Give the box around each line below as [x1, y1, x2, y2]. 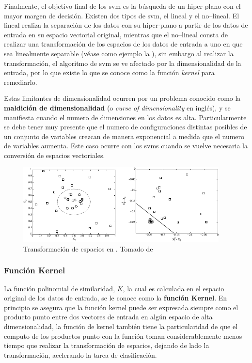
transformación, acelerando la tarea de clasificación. [4, 349, 157, 360]
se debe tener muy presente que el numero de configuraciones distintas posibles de [4, 122, 247, 132]
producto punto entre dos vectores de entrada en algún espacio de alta [4, 312, 213, 322]
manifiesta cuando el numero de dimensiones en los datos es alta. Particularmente [4, 112, 247, 122]
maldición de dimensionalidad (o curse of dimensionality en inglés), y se [4, 102, 231, 112]
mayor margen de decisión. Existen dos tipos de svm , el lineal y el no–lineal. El [4, 10, 239, 20]
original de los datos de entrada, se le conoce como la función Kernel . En [4, 293, 227, 303]
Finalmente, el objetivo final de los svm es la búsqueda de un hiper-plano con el [4, 1, 241, 11]
